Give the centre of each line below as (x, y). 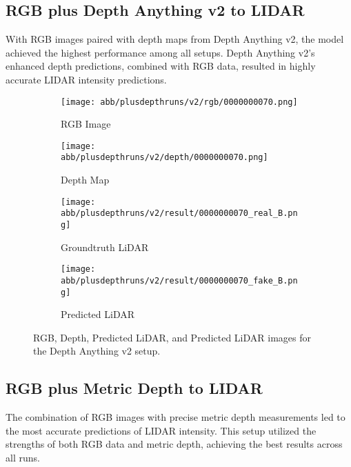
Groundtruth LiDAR (105, 247)
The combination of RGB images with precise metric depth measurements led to (175, 417)
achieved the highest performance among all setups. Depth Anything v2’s (160, 52)
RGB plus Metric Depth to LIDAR (134, 388)
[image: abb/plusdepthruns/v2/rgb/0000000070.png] (179, 102)
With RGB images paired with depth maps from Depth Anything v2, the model (175, 39)
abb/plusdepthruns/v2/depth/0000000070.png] (164, 158)
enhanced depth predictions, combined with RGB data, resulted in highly (161, 66)
